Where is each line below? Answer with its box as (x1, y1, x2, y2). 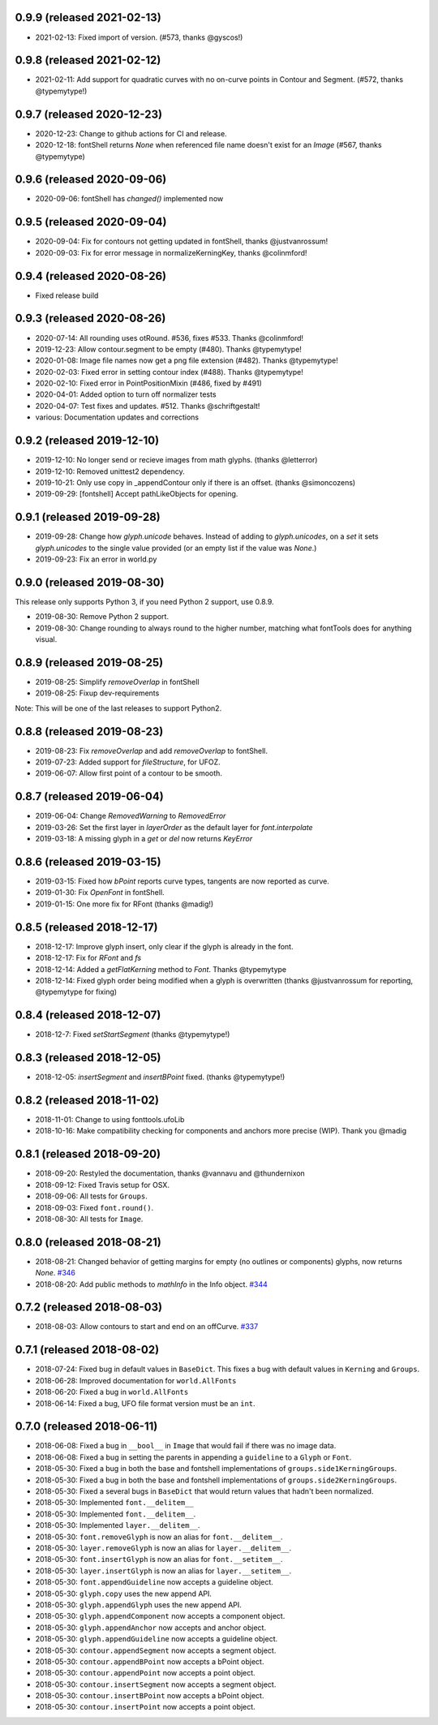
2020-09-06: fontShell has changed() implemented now (35, 194, 224, 204)
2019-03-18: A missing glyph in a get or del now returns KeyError (35, 834, 253, 844)
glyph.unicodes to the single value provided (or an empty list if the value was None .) (35, 543, 317, 553)
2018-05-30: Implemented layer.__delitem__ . (35, 1521, 200, 1530)
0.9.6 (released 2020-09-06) (15, 173, 167, 187)
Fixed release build (35, 290, 99, 300)
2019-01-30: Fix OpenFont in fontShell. (35, 888, 165, 897)
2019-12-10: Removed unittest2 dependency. (35, 467, 186, 476)
